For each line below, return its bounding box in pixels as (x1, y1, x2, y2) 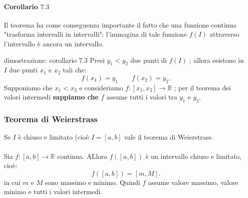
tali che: (62, 65, 87, 75)
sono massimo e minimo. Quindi (45, 177, 140, 187)
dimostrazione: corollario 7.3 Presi (4, 55, 105, 65)
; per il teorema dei (174, 82, 231, 92)
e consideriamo (79, 82, 124, 92)
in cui (4, 177, 21, 187)
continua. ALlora (57, 151, 108, 161)
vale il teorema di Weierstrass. (124, 132, 214, 142)
